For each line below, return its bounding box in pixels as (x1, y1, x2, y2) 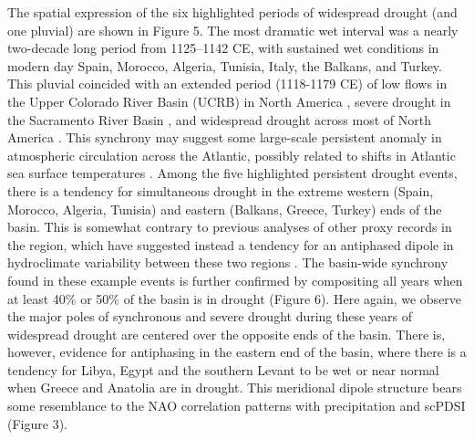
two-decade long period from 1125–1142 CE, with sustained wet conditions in (7, 38, 439, 58)
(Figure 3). (7, 414, 67, 433)
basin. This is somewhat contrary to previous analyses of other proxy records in (7, 217, 452, 236)
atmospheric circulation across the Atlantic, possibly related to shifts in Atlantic (7, 145, 456, 164)
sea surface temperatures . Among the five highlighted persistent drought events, (7, 163, 458, 183)
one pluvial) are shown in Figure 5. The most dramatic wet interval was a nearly (7, 20, 459, 39)
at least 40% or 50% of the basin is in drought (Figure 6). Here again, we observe (7, 288, 462, 308)
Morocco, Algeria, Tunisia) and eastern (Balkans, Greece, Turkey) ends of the (7, 199, 442, 218)
